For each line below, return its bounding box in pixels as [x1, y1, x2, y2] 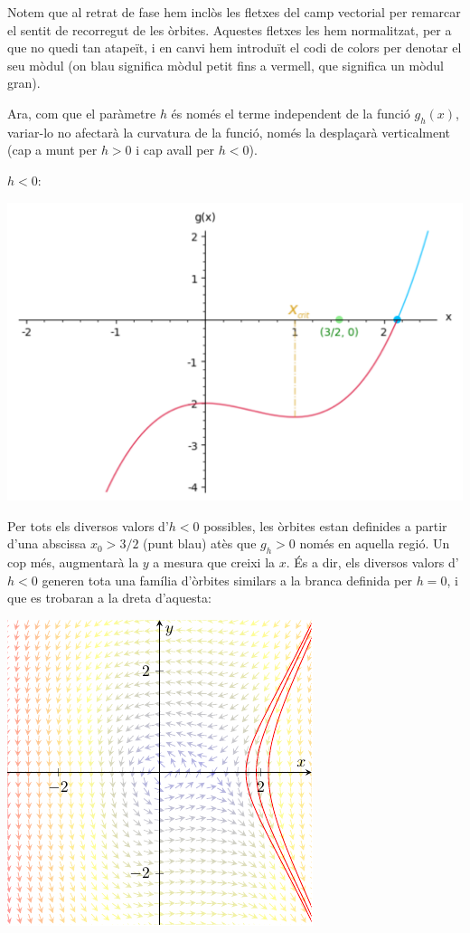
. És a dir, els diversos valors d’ [286, 552, 459, 571]
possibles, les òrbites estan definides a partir [203, 516, 447, 535]
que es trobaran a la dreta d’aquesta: [7, 588, 211, 607]
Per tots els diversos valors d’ [7, 516, 169, 535]
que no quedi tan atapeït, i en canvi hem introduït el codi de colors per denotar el [7, 38, 462, 57]
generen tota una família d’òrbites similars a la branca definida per [42, 570, 412, 589]
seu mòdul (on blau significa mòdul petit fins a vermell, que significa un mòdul [7, 55, 444, 74]
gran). [7, 73, 41, 92]
